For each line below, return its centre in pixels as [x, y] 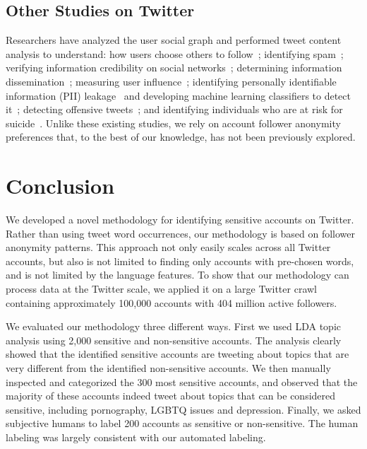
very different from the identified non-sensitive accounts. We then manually [168, 368]
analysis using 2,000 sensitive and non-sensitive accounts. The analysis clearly [174, 340]
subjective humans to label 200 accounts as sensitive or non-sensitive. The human [182, 423]
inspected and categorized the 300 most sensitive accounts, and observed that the [182, 381]
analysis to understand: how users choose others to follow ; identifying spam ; [175, 53]
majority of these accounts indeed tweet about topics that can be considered [171, 396]
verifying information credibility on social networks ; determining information [174, 68]
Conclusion [60, 186]
